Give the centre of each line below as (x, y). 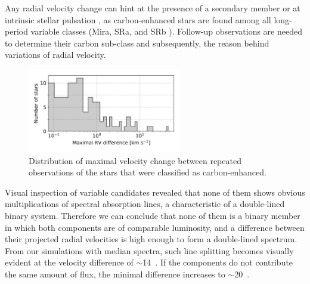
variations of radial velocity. (55, 55)
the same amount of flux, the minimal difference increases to (115, 274)
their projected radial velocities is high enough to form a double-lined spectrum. (151, 239)
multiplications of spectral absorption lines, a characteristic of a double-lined (145, 204)
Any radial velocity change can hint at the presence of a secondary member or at (153, 8)
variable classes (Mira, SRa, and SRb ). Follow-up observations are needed (166, 31)
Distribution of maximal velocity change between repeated (135, 160)
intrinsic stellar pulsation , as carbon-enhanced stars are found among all (138, 19)
